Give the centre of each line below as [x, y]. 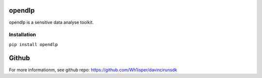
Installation [23, 35]
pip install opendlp [33, 44]
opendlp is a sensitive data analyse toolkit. [51, 22]
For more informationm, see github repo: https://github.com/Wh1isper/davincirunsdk [93, 70]
